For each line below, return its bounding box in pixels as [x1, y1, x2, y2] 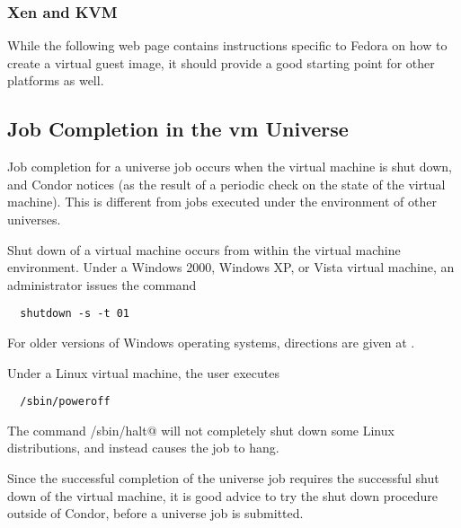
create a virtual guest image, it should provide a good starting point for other [7, 53, 435, 72]
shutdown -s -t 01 [20, 307, 130, 321]
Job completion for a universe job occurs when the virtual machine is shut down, [7, 157, 452, 176]
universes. [7, 209, 61, 228]
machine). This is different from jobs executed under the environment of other [7, 192, 437, 211]
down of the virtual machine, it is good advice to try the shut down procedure [7, 486, 439, 505]
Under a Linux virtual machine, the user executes [7, 363, 280, 382]
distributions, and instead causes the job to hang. [7, 438, 279, 457]
